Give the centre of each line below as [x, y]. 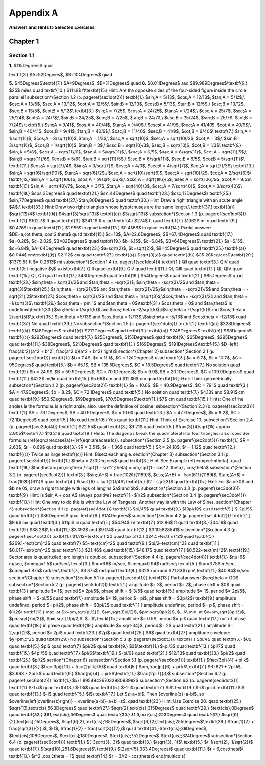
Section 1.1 [22, 55]
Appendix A [34, 13]
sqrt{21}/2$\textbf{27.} [32, 296]
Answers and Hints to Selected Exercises [52, 27]
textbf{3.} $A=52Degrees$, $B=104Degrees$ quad [61, 75]
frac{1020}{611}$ [26, 482]
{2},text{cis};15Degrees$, [35, 721]
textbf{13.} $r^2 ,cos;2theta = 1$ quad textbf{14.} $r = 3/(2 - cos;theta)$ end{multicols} [97, 756]
